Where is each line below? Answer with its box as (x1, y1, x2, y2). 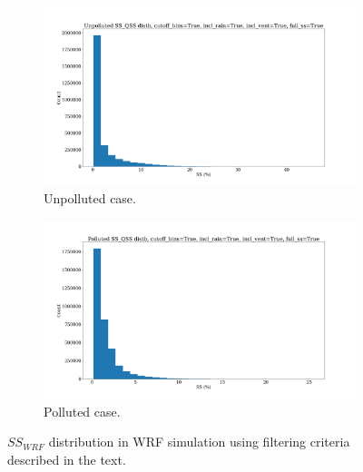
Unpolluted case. (44, 189, 136, 208)
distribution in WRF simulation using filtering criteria (48, 432, 350, 451)
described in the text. (7, 450, 126, 468)
